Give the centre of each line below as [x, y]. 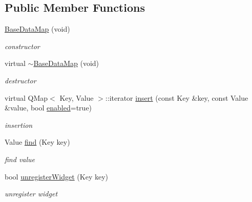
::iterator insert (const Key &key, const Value [177, 97]
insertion [19, 125]
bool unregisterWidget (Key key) [57, 176]
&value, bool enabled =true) [48, 108]
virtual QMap [26, 97]
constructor [22, 46]
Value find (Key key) [37, 142]
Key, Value [77, 97]
